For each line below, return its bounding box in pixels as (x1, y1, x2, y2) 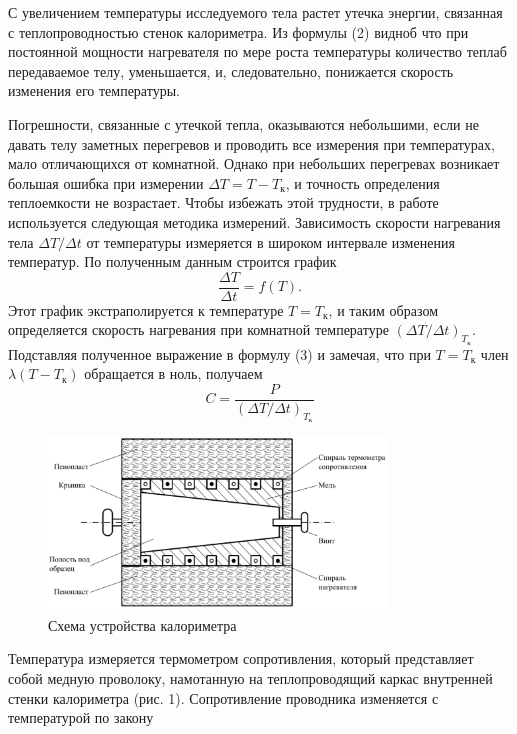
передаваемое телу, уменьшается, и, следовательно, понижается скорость (8, 60, 454, 81)
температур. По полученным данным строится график (8, 251, 337, 272)
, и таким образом (328, 299, 438, 320)
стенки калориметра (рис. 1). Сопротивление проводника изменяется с (8, 687, 439, 708)
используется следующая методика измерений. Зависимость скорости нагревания (8, 211, 501, 232)
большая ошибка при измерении (8, 172, 204, 193)
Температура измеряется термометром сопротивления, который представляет (8, 648, 474, 669)
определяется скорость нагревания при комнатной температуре (8, 319, 389, 340)
